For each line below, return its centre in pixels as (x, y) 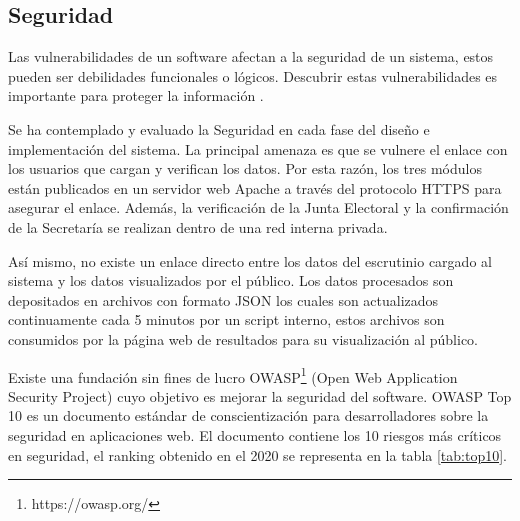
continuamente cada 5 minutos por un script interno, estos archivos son (226, 319)
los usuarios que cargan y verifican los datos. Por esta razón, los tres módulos (245, 168)
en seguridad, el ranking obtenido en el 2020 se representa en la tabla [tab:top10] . (257, 454)
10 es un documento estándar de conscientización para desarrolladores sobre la (248, 415)
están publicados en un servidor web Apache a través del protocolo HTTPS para (255, 187)
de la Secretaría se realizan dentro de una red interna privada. (198, 226)
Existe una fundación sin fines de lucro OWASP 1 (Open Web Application (233, 375)
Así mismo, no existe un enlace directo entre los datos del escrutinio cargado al (250, 260)
